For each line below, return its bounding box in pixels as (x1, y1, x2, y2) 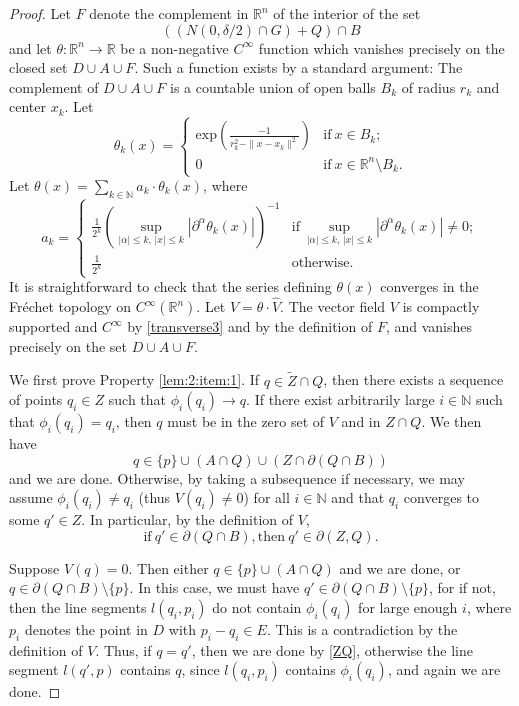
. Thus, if (95, 639, 152, 660)
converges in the (380, 276, 479, 297)
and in (341, 411, 381, 432)
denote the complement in (89, 3, 249, 23)
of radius (401, 76, 456, 97)
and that (331, 487, 385, 508)
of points (9, 389, 63, 410)
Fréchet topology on (9, 296, 131, 317)
